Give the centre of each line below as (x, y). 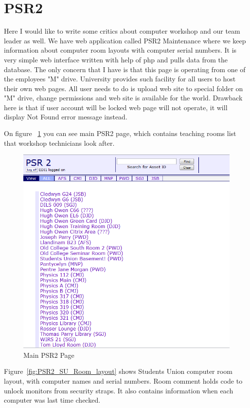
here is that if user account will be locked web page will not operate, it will (116, 107)
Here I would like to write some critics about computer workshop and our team (122, 31)
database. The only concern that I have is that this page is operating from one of (125, 69)
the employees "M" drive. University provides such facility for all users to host (120, 79)
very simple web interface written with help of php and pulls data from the (116, 59)
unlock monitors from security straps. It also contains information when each (119, 390)
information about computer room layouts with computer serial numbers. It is (120, 50)
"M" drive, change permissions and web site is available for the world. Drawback (123, 98)
